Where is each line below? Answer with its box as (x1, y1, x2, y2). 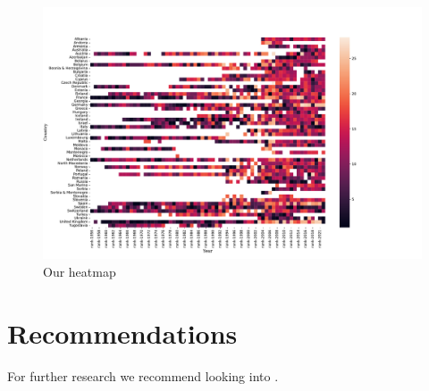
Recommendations (7, 314, 238, 351)
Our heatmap (43, 262, 116, 280)
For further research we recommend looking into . (7, 366, 279, 385)
